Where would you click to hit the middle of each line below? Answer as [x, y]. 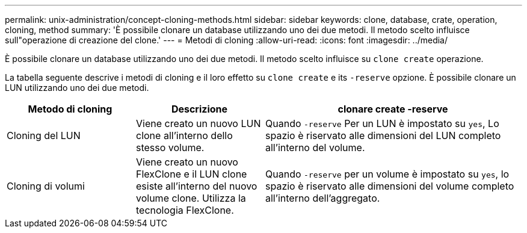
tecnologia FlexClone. [185, 210]
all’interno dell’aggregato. [323, 198]
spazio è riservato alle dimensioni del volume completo [390, 186]
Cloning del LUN [44, 135]
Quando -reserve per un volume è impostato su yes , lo [387, 174]
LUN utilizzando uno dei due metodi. [77, 88]
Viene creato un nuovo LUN [199, 123]
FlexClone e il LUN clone [192, 174]
